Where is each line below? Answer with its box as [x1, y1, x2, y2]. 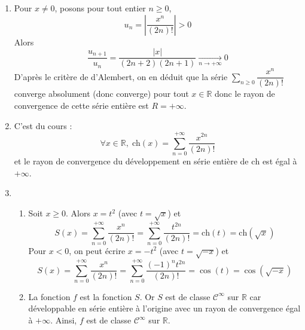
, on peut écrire [69, 244, 126, 256]
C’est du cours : [14, 119, 72, 132]
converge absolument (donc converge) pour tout [14, 87, 189, 100]
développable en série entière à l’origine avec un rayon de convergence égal [28, 302, 301, 314]
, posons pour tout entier [54, 2, 146, 14]
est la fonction [80, 290, 132, 302]
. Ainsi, [50, 314, 77, 326]
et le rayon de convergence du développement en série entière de [14, 155, 249, 167]
